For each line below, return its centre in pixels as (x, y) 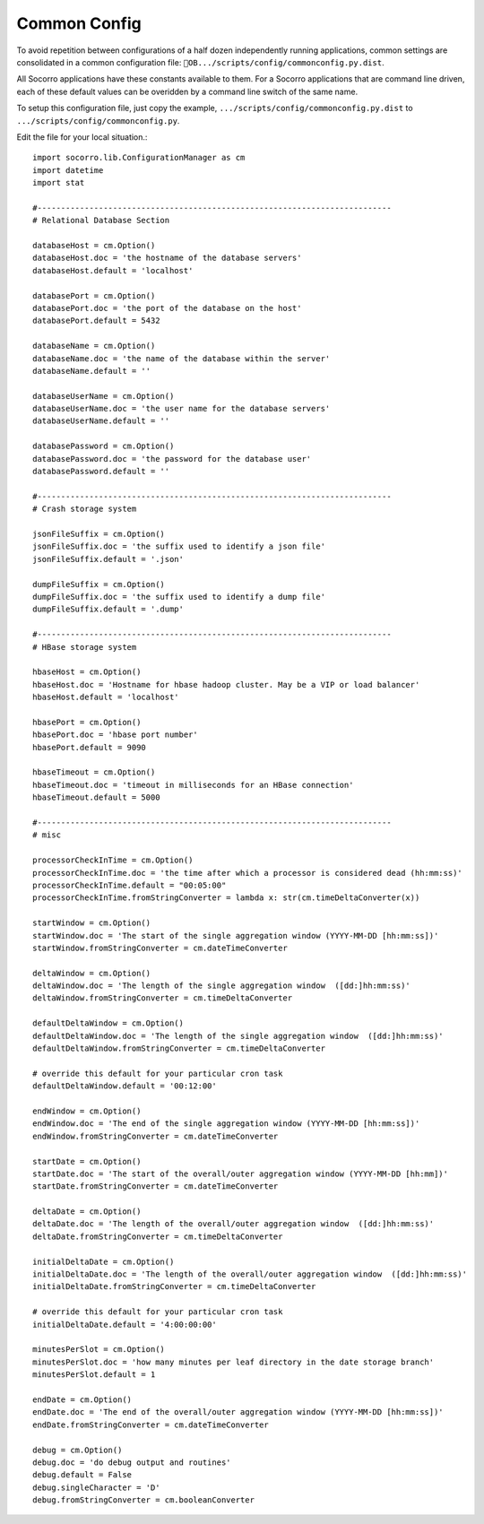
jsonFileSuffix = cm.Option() (99, 534)
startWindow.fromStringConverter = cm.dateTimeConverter (160, 948)
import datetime (68, 170)
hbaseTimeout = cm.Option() (94, 772)
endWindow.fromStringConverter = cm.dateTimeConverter (156, 1136)
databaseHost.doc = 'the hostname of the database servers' (167, 258)
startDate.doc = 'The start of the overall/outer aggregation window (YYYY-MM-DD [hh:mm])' (240, 1173)
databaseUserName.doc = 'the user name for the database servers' (181, 409)
